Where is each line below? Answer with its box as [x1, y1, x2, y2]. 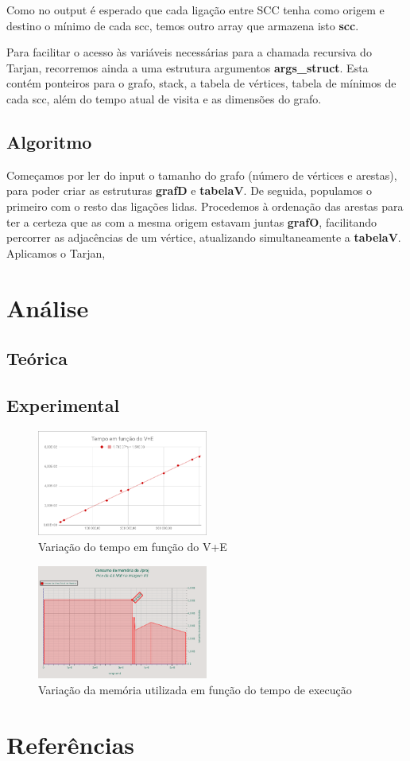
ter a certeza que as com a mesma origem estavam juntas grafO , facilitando [6, 213, 377, 230]
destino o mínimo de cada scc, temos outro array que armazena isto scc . [6, 17, 359, 33]
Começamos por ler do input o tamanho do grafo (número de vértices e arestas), [6, 166, 397, 183]
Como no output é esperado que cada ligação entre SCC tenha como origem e [6, 2, 385, 17]
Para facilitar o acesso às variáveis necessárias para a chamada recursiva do [6, 44, 372, 60]
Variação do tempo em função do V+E [38, 538, 227, 554]
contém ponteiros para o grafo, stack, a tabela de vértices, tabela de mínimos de [6, 75, 396, 91]
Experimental [6, 392, 120, 417]
